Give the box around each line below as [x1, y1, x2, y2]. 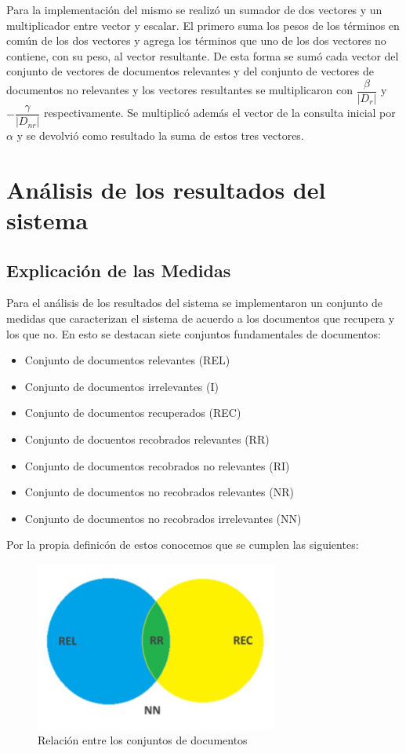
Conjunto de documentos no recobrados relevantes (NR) [24, 484, 294, 500]
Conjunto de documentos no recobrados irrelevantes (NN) [24, 510, 302, 526]
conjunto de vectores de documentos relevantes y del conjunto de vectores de [6, 63, 374, 79]
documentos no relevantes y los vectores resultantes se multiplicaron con [6, 82, 353, 98]
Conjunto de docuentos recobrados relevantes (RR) [24, 431, 270, 448]
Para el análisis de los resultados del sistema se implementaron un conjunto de [6, 294, 383, 311]
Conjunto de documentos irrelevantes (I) [24, 378, 219, 394]
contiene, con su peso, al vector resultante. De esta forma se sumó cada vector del [6, 47, 399, 64]
